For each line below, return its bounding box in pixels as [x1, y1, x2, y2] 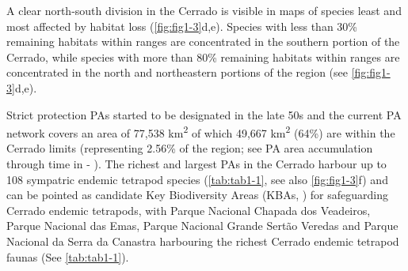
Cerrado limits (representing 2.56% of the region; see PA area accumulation [6, 140, 373, 156]
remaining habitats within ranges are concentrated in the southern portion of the [6, 33, 400, 50]
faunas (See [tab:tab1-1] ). [6, 248, 129, 265]
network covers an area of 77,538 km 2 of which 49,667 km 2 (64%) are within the [6, 122, 395, 141]
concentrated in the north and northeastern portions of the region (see [6, 64, 348, 81]
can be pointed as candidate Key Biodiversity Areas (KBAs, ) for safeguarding [6, 186, 388, 203]
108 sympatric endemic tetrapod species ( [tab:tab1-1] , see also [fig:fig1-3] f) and [6, 171, 388, 187]
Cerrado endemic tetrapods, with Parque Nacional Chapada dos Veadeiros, [6, 201, 371, 218]
